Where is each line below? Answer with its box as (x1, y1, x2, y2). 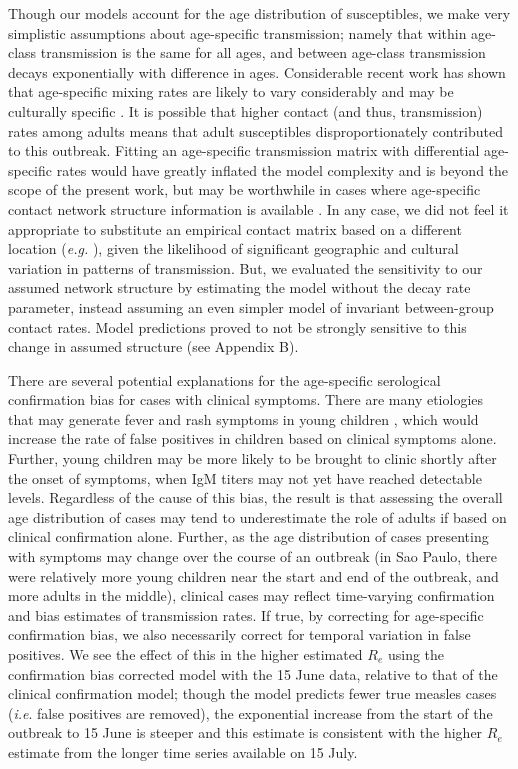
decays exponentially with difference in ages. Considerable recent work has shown (8, 61, 506, 82)
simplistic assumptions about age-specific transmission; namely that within (8, 22, 467, 43)
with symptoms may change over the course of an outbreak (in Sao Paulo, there (8, 546, 498, 567)
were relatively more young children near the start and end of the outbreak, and (8, 565, 499, 586)
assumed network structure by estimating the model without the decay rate (8, 277, 471, 298)
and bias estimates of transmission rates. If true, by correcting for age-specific (8, 604, 484, 625)
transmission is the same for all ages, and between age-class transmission (40, 42, 486, 63)
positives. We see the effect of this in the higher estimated (8, 644, 363, 664)
